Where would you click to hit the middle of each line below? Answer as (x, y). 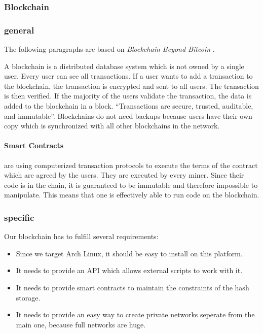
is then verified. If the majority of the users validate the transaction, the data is (128, 96)
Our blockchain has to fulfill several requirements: (81, 236)
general (19, 30)
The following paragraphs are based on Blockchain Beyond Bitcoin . (109, 49)
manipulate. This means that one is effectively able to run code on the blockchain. (132, 195)
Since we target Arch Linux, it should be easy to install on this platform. (129, 253)
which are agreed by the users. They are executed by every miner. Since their (124, 175)
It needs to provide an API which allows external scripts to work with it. (129, 270)
